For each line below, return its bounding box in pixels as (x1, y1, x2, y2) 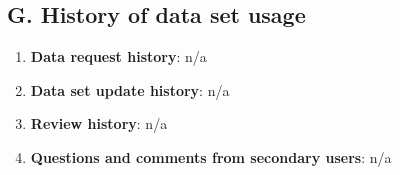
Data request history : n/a (30, 46, 207, 67)
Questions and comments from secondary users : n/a (30, 146, 392, 167)
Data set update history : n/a (30, 79, 230, 100)
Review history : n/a (30, 113, 168, 134)
